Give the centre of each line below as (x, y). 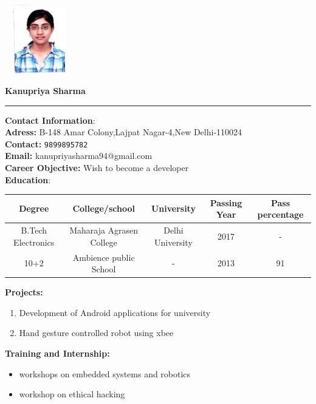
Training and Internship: (57, 353)
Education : (28, 179)
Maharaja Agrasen (104, 230)
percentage (280, 214)
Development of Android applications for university (115, 312)
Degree (34, 208)
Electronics (34, 242)
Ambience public (104, 257)
